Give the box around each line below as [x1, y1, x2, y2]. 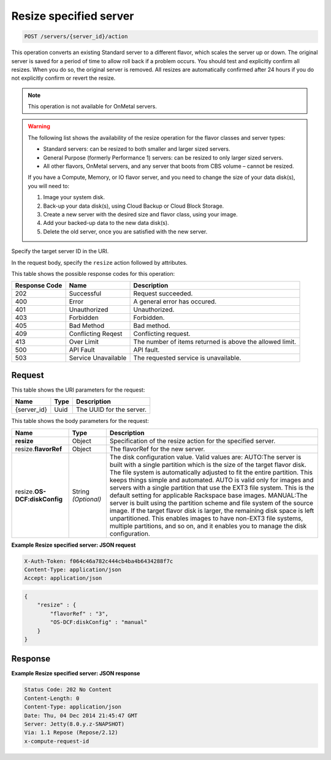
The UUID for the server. [75, 405, 147, 414]
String [72, 487, 90, 496]
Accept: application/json [24, 575, 102, 582]
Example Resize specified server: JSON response [11, 670, 140, 677]
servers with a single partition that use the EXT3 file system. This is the [109, 483, 315, 492]
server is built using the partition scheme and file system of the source [109, 498, 314, 507]
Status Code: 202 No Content [24, 686, 112, 693]
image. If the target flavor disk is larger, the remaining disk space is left [109, 506, 314, 515]
